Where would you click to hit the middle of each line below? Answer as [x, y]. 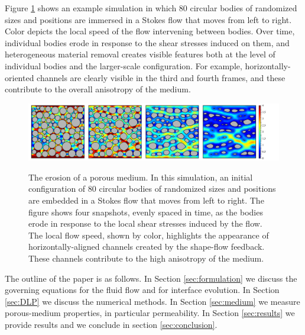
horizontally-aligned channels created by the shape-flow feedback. [147, 247]
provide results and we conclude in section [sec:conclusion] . [111, 324]
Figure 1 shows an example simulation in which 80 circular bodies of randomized [151, 8]
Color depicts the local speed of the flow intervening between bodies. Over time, [150, 31]
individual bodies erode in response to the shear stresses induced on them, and [147, 42]
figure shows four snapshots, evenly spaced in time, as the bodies [146, 212]
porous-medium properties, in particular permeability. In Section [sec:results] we [150, 313]
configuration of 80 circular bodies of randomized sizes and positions [152, 189]
